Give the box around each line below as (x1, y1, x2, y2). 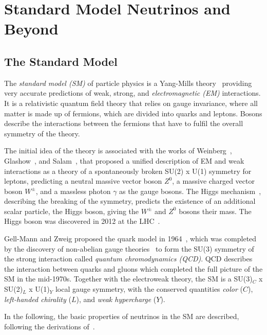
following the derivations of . (4, 321, 95, 331)
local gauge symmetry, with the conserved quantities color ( (55, 284, 243, 294)
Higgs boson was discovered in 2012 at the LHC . (4, 216, 160, 226)
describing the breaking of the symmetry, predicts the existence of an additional (4, 196, 256, 206)
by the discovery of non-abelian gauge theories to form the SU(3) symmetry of (4, 243, 254, 254)
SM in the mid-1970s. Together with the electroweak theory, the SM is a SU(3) (4, 273, 253, 284)
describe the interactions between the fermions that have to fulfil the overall (4, 118, 243, 129)
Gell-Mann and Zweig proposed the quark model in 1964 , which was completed (4, 233, 257, 244)
